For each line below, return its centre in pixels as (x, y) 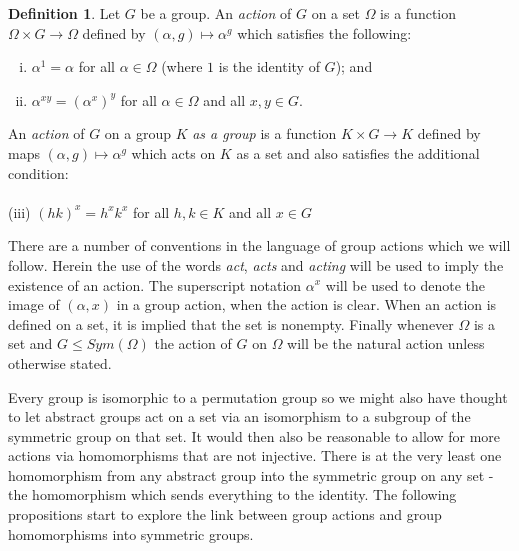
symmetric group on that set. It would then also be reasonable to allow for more (254, 435)
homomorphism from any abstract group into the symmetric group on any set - (251, 474)
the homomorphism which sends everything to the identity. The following (232, 494)
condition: (38, 172)
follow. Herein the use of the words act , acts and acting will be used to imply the (256, 264)
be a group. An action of (216, 13)
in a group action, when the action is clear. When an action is (306, 304)
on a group (137, 133)
